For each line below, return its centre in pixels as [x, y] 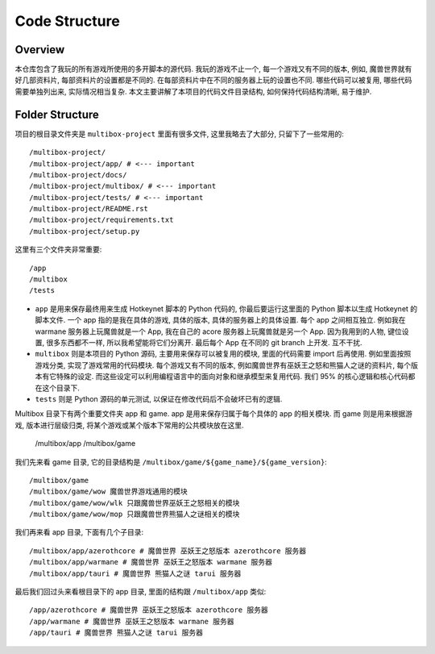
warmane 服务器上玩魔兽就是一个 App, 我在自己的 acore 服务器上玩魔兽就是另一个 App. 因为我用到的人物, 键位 [219, 331]
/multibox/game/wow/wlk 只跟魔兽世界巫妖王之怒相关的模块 [135, 503]
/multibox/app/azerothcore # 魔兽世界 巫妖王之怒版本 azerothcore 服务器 [168, 551]
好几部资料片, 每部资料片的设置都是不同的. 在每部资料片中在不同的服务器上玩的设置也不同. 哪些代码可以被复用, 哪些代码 [213, 80]
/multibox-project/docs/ [78, 175]
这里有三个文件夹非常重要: [58, 249]
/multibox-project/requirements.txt [101, 220]
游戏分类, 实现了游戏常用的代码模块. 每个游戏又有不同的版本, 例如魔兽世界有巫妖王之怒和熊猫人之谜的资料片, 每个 [223, 365]
